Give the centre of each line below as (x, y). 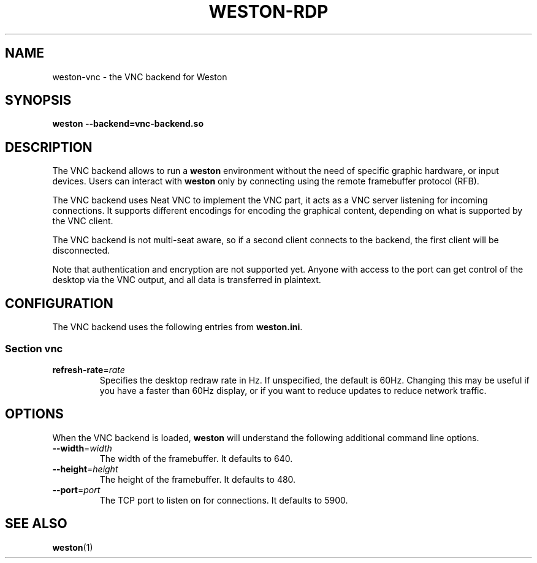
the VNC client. (83, 221)
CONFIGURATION (59, 303)
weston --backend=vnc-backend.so (128, 124)
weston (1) (73, 547)
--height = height (85, 469)
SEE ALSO (36, 524)
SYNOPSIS (38, 100)
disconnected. (81, 251)
